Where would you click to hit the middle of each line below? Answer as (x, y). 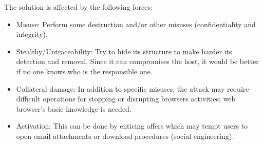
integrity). (32, 34)
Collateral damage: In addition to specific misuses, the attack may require (133, 88)
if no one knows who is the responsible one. (84, 71)
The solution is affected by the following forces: (78, 7)
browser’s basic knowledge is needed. (74, 108)
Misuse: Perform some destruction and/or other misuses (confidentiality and (136, 24)
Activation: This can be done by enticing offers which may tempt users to (132, 126)
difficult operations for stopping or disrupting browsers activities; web (126, 99)
